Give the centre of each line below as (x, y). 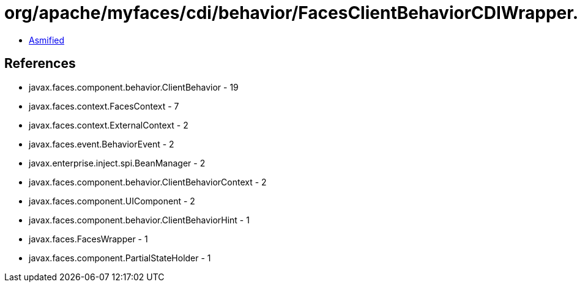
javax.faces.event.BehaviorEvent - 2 (102, 144)
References (40, 64)
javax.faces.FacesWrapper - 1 (88, 239)
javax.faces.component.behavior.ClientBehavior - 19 (134, 87)
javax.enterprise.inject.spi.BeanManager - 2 (117, 163)
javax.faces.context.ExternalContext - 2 (109, 125)
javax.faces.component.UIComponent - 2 (112, 201)
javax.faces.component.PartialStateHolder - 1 (120, 258)
